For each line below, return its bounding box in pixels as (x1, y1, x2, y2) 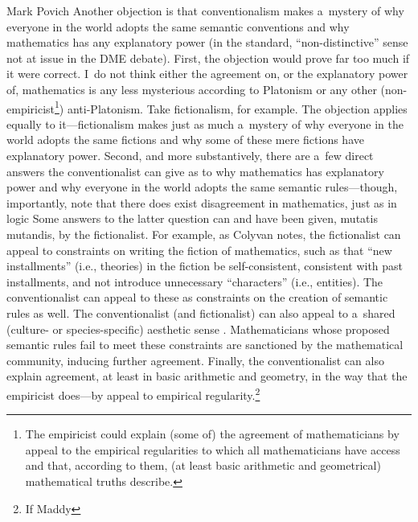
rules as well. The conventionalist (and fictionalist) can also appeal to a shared (6, 304, 395, 321)
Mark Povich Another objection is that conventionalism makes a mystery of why (6, 2, 404, 18)
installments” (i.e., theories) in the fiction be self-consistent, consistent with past (6, 257, 404, 274)
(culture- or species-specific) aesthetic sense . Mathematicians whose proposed (6, 320, 390, 337)
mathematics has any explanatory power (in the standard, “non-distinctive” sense (6, 34, 408, 51)
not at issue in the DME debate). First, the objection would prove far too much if (6, 49, 410, 66)
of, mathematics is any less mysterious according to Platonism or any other (6, 80, 377, 97)
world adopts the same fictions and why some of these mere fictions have (6, 131, 364, 148)
